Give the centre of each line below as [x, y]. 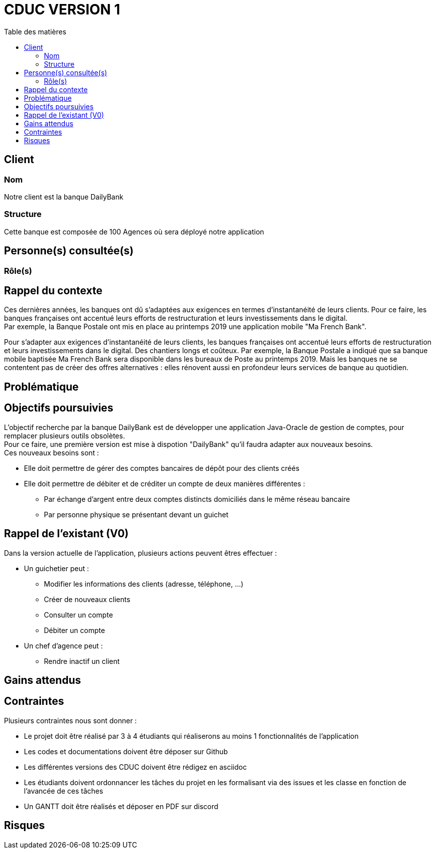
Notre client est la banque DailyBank [64, 197]
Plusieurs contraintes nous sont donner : [71, 720]
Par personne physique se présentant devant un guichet [136, 514]
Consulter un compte [79, 615]
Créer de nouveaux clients [87, 599]
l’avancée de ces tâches [64, 791]
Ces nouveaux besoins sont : [52, 452]
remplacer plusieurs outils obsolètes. [65, 435]
